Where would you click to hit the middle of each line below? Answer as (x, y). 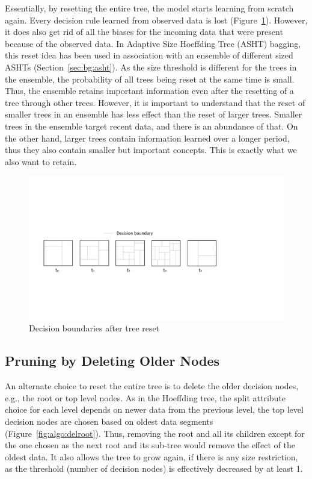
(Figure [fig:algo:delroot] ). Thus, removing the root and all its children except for (155, 433)
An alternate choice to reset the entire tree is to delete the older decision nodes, (152, 386)
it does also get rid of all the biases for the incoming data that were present (144, 32)
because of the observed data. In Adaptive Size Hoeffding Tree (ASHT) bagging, (153, 43)
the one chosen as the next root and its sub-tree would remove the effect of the (150, 445)
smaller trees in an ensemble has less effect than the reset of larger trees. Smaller (154, 114)
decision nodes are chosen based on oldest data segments (109, 421)
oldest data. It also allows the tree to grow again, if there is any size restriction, (151, 456)
